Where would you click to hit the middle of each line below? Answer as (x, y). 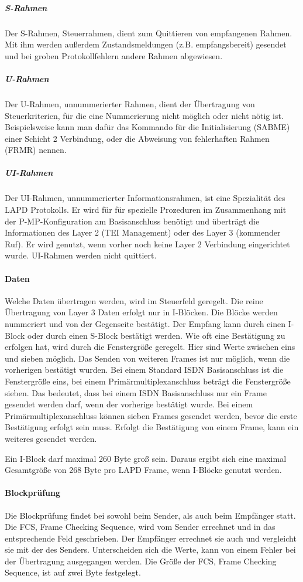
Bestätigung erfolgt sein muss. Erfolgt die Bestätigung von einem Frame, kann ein (152, 427)
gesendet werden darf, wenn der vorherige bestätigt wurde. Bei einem (129, 404)
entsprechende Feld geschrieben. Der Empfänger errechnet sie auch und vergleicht (151, 538)
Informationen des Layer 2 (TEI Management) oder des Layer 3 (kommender (143, 232)
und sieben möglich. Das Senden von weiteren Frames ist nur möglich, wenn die (147, 358)
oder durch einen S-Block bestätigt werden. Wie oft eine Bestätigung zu (156, 335)
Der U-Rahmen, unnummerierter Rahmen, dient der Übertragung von (130, 103)
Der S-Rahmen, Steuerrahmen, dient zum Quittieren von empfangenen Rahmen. (149, 33)
